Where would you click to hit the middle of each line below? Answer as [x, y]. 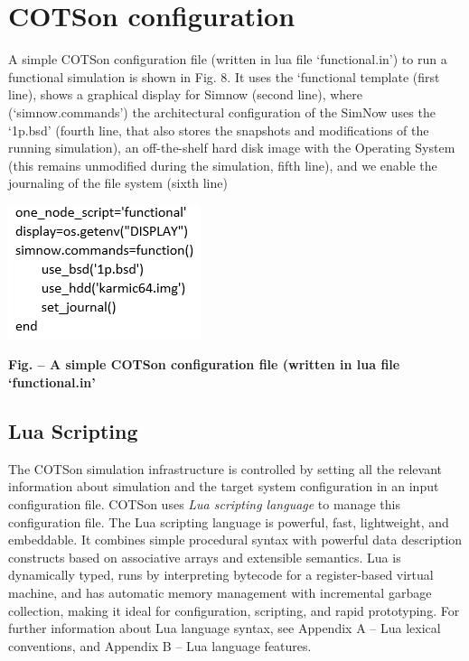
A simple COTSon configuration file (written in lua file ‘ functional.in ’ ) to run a [228, 59]
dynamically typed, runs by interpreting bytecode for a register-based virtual [221, 575]
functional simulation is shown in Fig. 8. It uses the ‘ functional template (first [224, 76]
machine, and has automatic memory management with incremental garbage [220, 592]
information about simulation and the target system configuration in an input [224, 486]
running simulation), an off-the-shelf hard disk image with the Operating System [232, 148]
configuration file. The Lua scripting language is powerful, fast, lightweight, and [229, 521]
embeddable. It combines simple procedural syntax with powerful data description [235, 540]
